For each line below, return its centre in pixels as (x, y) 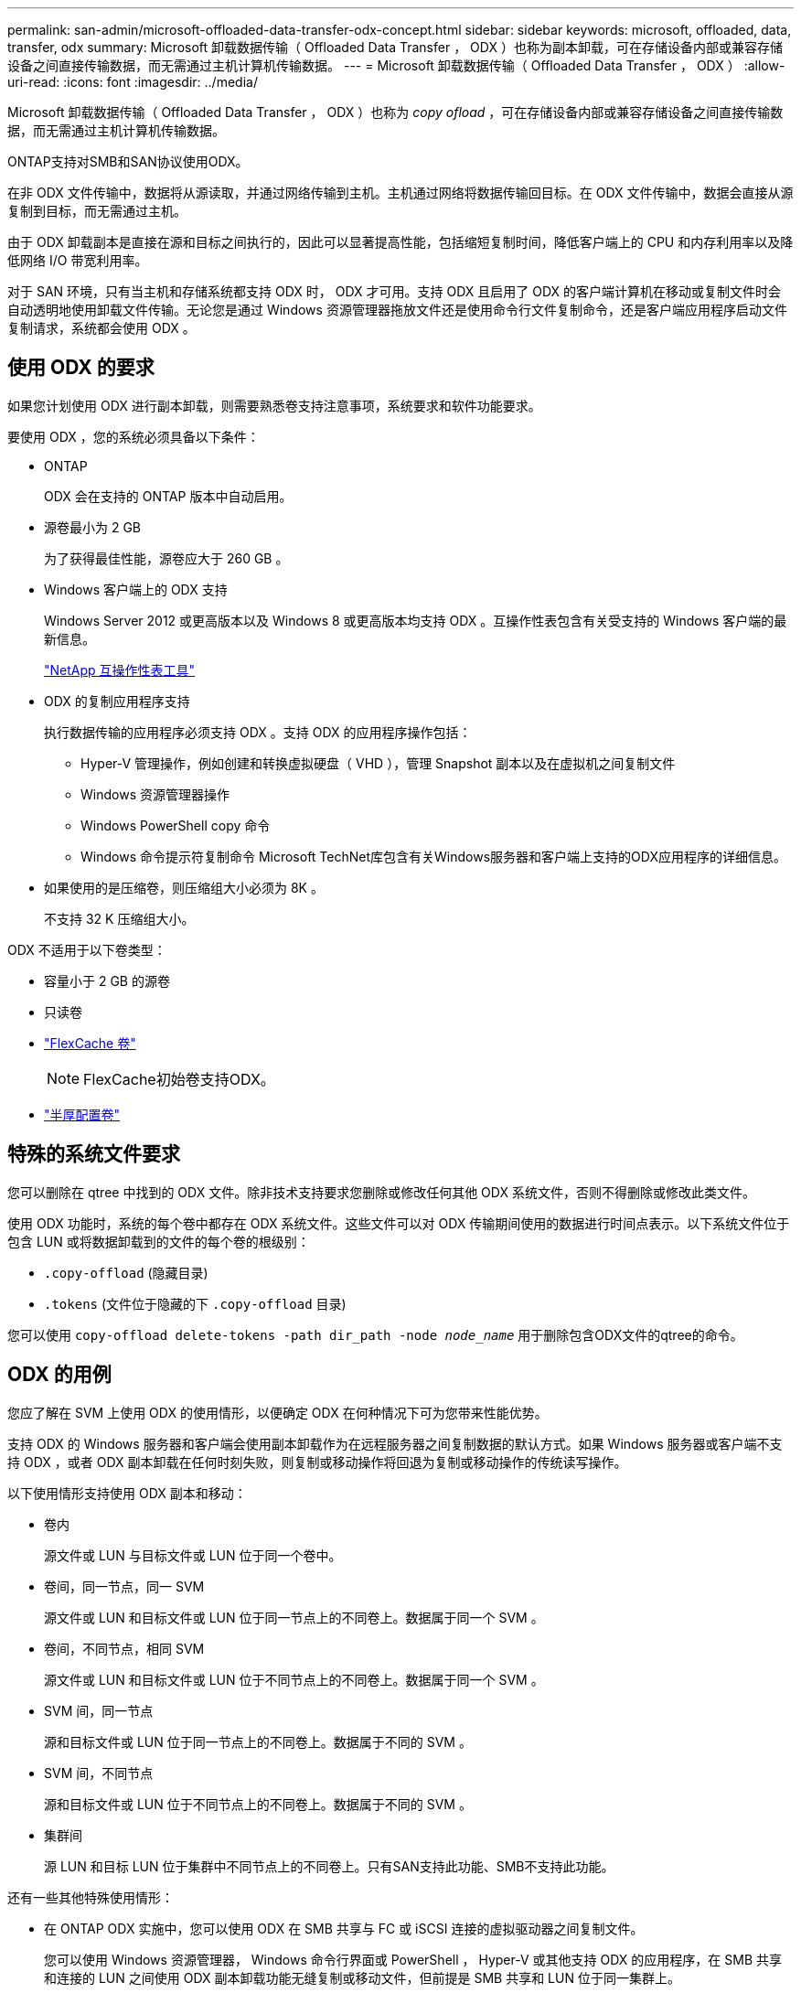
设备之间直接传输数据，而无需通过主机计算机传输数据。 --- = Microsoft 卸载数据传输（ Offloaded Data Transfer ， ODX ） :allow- (396, 65)
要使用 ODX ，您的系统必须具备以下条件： (133, 436)
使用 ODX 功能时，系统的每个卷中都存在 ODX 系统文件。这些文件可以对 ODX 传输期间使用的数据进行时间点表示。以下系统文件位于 (399, 1223)
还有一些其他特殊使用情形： (91, 1897)
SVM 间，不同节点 (99, 1773)
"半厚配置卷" (82, 1114)
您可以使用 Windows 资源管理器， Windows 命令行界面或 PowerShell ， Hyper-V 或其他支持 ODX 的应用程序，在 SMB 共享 (413, 1959)
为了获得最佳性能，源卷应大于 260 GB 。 (166, 558)
